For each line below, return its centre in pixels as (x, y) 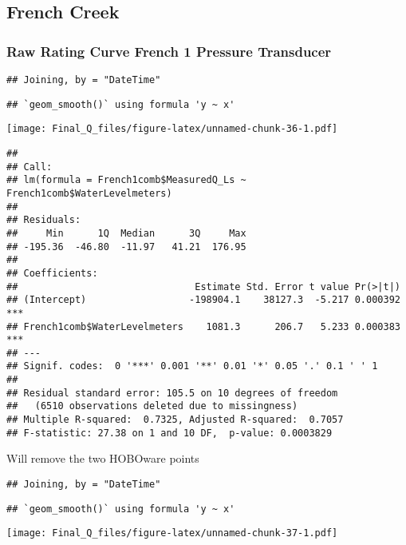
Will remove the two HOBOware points (103, 458)
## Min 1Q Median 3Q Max (126, 233)
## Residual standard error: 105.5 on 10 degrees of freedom (172, 393)
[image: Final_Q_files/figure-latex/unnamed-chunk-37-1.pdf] (172, 533)
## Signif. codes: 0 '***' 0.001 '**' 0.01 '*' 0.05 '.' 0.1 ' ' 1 (192, 366)
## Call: (30, 167)
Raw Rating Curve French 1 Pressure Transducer (169, 51)
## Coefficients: (52, 273)
